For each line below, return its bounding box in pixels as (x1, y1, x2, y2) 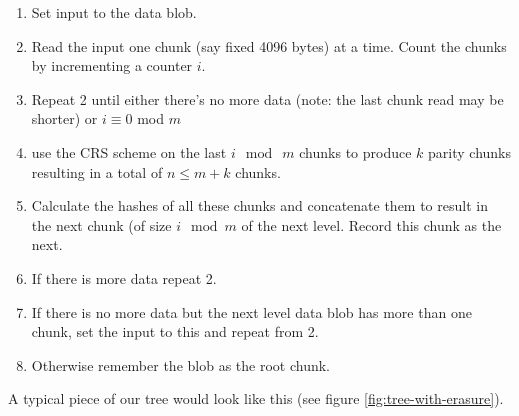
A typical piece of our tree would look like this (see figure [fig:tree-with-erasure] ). (8, 388, 504, 409)
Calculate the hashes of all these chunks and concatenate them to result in (31, 195, 488, 216)
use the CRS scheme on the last (31, 141, 227, 162)
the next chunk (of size (31, 214, 172, 235)
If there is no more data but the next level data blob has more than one (31, 301, 472, 322)
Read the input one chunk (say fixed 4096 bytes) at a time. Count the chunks (31, 35, 507, 56)
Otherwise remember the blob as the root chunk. (31, 354, 330, 375)
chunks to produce (299, 141, 412, 162)
